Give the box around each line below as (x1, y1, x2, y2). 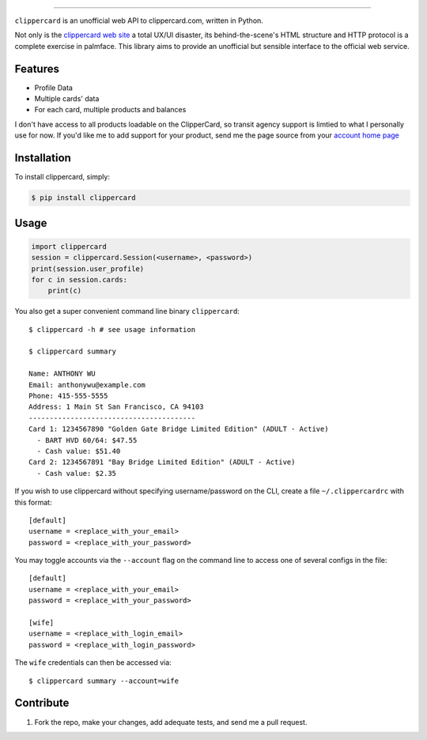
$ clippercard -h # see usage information (28, 325, 196, 334)
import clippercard (31, 242, 107, 251)
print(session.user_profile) (31, 264, 145, 273)
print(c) (47, 286, 82, 296)
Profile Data (34, 83, 73, 92)
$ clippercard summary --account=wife (28, 676, 179, 685)
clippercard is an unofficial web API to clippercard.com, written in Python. (14, 16, 264, 25)
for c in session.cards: (31, 275, 128, 284)
